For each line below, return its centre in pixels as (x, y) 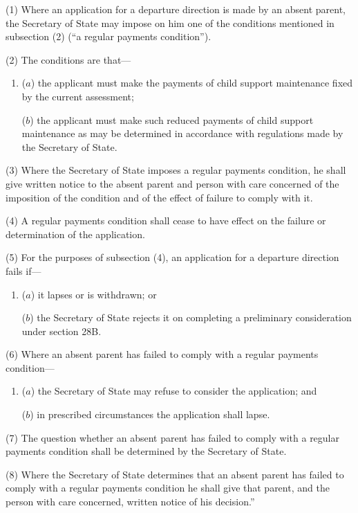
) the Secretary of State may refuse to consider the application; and (174, 391)
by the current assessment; (78, 96)
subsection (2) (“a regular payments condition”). (109, 36)
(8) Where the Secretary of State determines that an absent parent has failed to (175, 474)
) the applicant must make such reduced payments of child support (172, 119)
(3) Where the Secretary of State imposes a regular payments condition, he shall (176, 170)
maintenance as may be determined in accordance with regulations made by (182, 133)
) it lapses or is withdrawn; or (94, 294)
